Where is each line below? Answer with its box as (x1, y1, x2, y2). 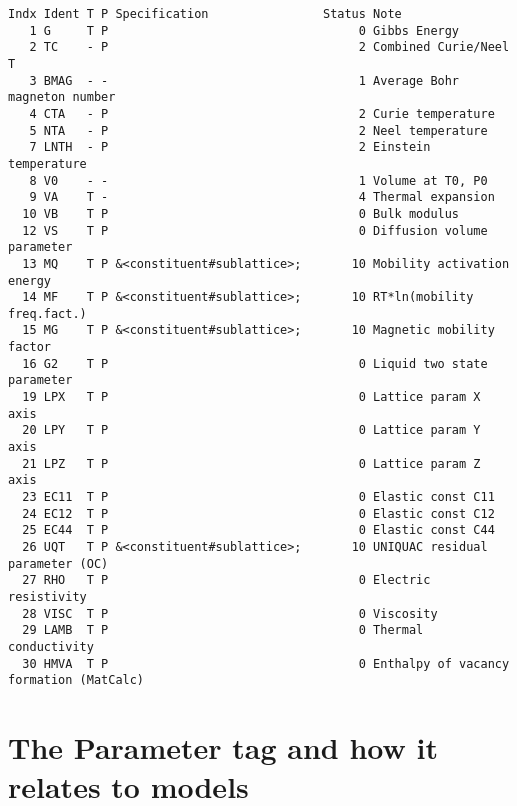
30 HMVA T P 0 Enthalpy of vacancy (22, 656, 510, 671)
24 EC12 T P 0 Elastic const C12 (22, 506, 495, 521)
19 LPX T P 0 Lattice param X (22, 390, 481, 405)
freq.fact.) (8, 306, 87, 321)
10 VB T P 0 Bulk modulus (22, 206, 460, 221)
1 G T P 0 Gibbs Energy (29, 23, 460, 38)
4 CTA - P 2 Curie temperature (29, 106, 495, 121)
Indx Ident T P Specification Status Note (8, 7, 402, 21)
